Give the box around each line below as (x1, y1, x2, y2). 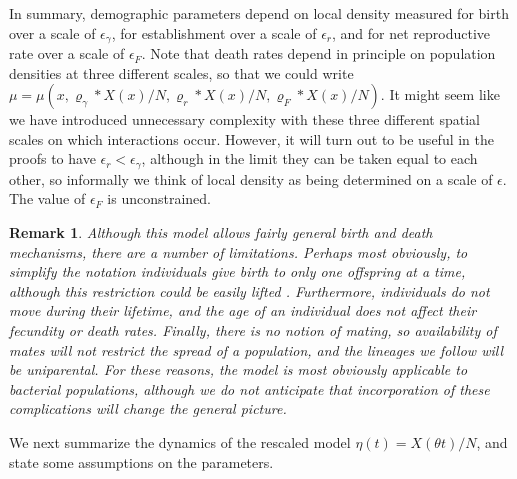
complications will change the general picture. (9, 398, 287, 419)
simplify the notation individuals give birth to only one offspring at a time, (9, 261, 466, 282)
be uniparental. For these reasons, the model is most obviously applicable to (9, 359, 468, 380)
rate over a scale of (9, 43, 125, 64)
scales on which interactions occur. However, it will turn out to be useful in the (9, 128, 495, 149)
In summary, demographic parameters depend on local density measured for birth (9, 3, 509, 23)
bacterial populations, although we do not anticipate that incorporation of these (9, 378, 490, 399)
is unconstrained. (107, 188, 211, 209)
